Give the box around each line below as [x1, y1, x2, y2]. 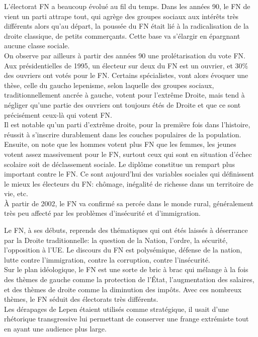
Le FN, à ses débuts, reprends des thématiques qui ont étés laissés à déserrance [4, 225, 248, 235]
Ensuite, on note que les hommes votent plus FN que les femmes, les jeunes [4, 139, 236, 149]
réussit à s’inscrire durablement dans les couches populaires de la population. [4, 129, 241, 139]
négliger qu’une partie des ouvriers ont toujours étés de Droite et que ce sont [4, 99, 241, 110]
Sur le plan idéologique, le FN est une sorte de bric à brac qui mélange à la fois [4, 264, 248, 275]
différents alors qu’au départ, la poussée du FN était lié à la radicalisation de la [4, 21, 249, 31]
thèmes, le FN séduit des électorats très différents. [4, 294, 158, 304]
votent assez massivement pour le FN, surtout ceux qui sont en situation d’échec [4, 148, 252, 159]
